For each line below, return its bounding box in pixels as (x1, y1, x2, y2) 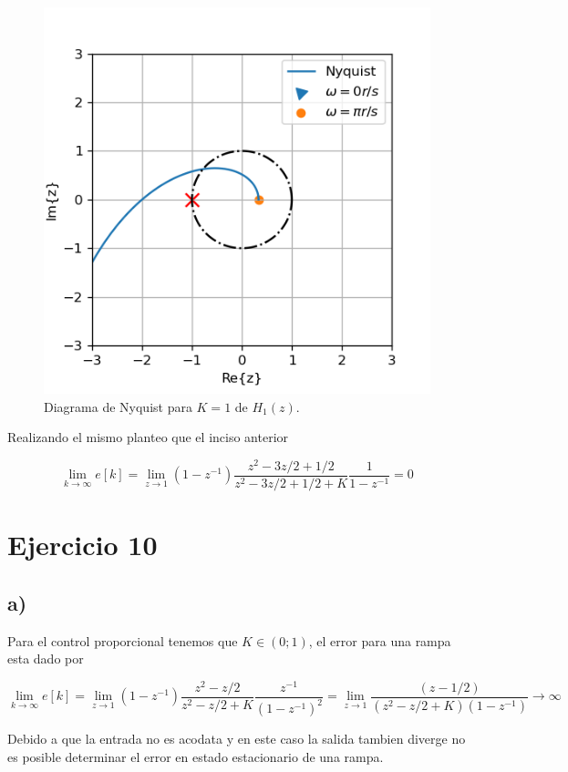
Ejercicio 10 (7, 526, 158, 563)
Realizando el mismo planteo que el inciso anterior (7, 427, 289, 447)
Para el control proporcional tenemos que (7, 631, 238, 650)
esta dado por (7, 649, 84, 668)
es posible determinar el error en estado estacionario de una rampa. (7, 746, 384, 766)
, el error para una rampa (308, 631, 451, 650)
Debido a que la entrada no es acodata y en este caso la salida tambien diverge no (7, 729, 466, 748)
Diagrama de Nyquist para (44, 396, 192, 416)
